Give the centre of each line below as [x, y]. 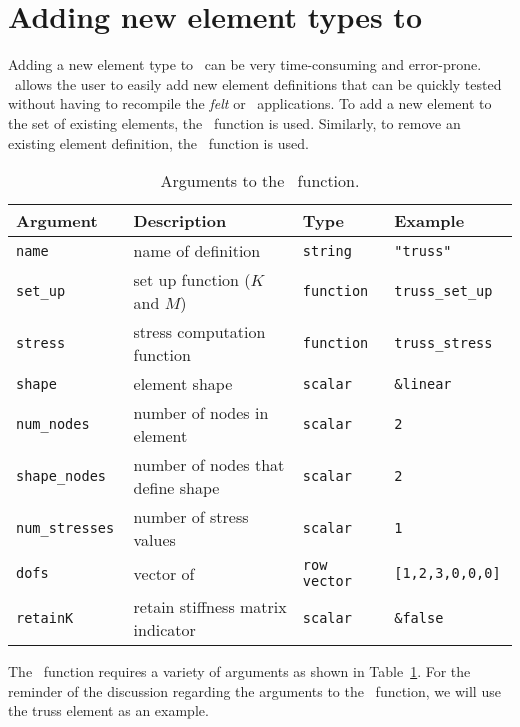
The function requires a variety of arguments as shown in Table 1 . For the [239, 671]
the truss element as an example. [108, 710]
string [327, 250]
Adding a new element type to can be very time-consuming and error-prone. [245, 64]
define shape [176, 488]
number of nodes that [209, 465]
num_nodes [53, 424]
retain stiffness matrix [210, 607]
